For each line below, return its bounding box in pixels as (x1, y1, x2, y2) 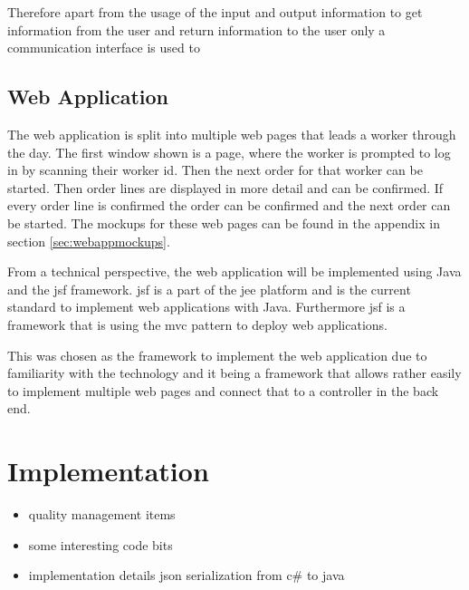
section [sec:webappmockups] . (7, 231, 170, 250)
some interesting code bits (28, 535, 173, 554)
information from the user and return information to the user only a (7, 20, 386, 39)
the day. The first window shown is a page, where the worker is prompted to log (7, 142, 451, 161)
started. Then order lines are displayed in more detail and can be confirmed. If (7, 178, 444, 197)
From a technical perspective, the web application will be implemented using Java (7, 262, 462, 281)
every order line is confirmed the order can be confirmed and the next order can (7, 196, 451, 215)
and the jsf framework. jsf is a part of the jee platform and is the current (7, 279, 411, 298)
